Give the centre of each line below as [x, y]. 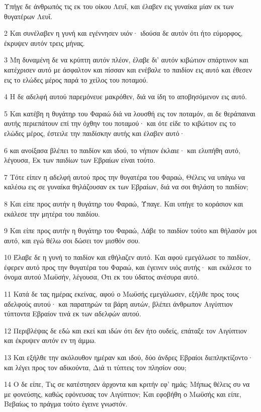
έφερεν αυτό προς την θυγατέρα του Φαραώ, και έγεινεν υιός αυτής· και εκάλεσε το [128, 267]
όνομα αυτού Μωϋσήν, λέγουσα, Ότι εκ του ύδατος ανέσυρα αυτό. [102, 277]
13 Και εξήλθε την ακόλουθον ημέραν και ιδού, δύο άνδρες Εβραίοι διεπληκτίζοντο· [129, 357]
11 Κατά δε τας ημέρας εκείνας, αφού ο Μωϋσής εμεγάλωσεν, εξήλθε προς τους [122, 294]
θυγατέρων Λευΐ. [28, 16]
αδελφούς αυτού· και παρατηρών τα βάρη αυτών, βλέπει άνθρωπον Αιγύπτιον [118, 303]
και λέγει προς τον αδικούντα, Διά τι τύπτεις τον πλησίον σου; [95, 367]
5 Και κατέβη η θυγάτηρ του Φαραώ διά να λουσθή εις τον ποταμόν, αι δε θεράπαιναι [130, 113]
